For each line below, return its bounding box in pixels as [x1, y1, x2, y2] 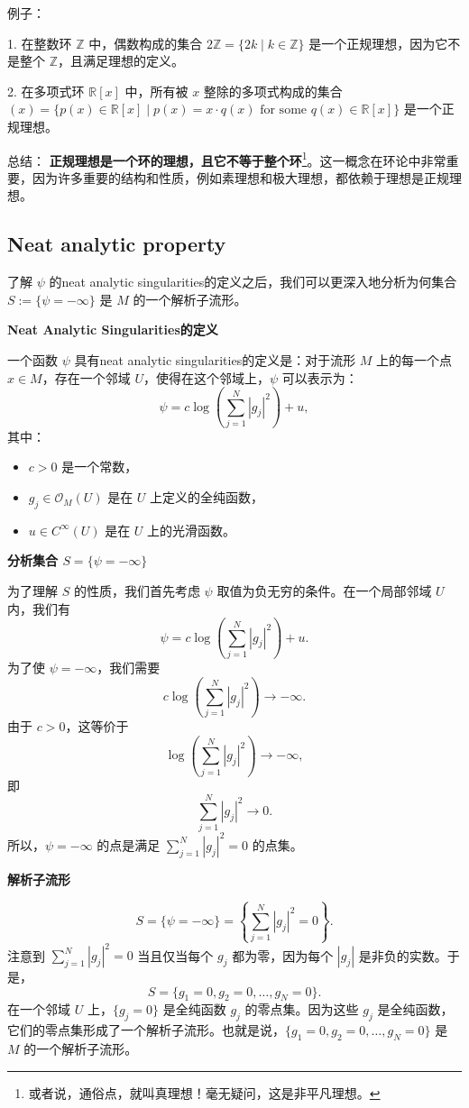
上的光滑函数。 [147, 520, 236, 539]
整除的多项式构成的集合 [203, 81, 343, 100]
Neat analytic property [7, 230, 226, 258]
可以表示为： [281, 368, 358, 387]
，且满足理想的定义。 [58, 51, 185, 70]
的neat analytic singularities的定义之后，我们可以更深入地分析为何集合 [49, 272, 457, 291]
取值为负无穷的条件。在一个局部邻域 [216, 581, 432, 600]
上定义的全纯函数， [150, 488, 264, 507]
